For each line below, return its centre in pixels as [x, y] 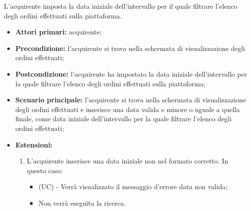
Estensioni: [34, 144]
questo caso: [45, 170]
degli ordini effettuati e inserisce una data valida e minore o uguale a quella [127, 109]
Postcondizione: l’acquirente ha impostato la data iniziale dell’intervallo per [131, 73]
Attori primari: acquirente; [59, 32]
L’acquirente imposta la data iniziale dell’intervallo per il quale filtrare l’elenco [121, 6]
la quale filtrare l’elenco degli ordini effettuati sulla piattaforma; [110, 83]
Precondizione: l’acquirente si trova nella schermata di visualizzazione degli [130, 48]
